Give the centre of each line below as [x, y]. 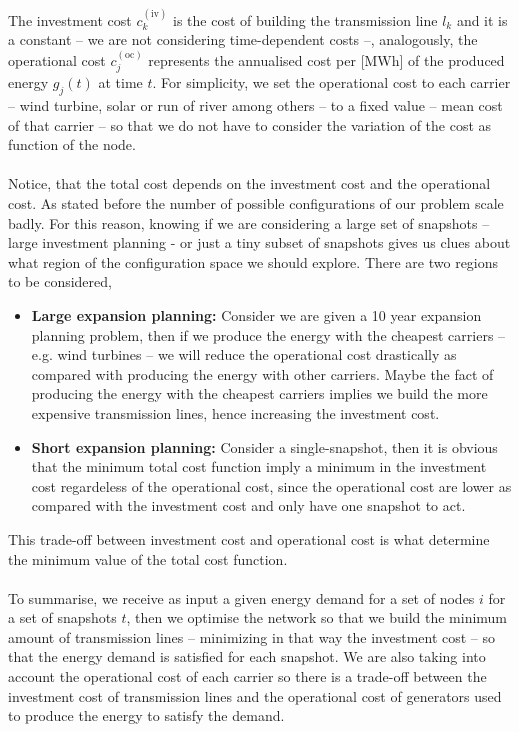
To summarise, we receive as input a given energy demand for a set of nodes [241, 597]
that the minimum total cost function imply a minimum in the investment [259, 466]
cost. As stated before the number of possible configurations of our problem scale [256, 203]
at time [120, 82]
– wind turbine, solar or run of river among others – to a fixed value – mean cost [255, 105]
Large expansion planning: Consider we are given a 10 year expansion [256, 314]
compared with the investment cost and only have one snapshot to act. [248, 505]
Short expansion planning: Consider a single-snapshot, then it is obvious [264, 446]
